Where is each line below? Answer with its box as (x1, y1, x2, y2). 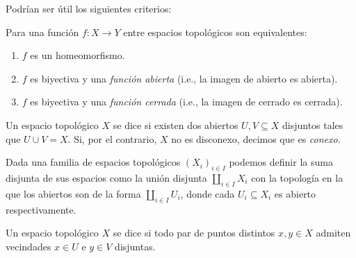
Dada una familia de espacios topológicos (6, 155, 181, 169)
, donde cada (180, 186, 235, 200)
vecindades (6, 239, 51, 253)
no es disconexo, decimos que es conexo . (171, 131, 341, 146)
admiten (316, 225, 351, 240)
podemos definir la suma (229, 155, 333, 169)
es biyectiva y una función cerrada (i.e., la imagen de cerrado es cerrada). (30, 94, 343, 109)
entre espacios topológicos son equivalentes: (123, 24, 307, 39)
